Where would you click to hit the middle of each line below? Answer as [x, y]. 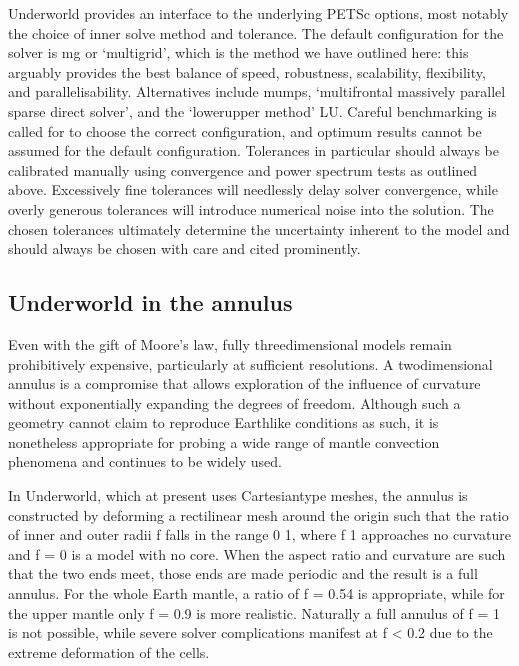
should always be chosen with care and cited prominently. [184, 248]
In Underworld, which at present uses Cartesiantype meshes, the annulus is [238, 495]
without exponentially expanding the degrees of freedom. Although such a [234, 402]
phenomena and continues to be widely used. [145, 461]
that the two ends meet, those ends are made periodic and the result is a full [243, 573]
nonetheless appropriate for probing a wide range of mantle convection [224, 441]
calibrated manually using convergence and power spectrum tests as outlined [243, 169]
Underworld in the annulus [150, 302]
